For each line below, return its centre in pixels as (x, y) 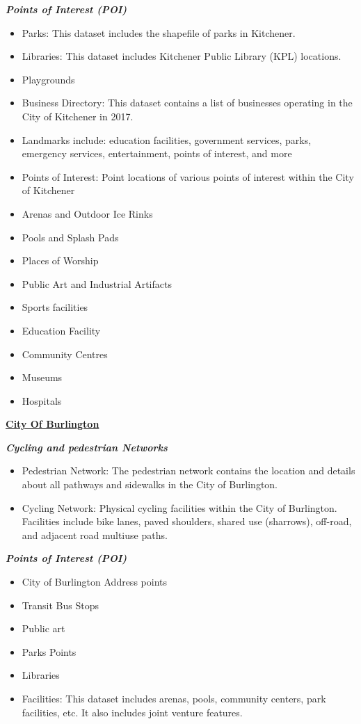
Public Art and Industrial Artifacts (97, 283)
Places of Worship (60, 260)
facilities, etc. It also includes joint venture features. (132, 712)
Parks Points (49, 651)
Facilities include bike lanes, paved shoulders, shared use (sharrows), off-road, (187, 521)
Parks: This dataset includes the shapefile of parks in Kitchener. (159, 32)
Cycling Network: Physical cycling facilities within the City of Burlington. (179, 507)
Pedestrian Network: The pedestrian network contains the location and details (188, 470)
